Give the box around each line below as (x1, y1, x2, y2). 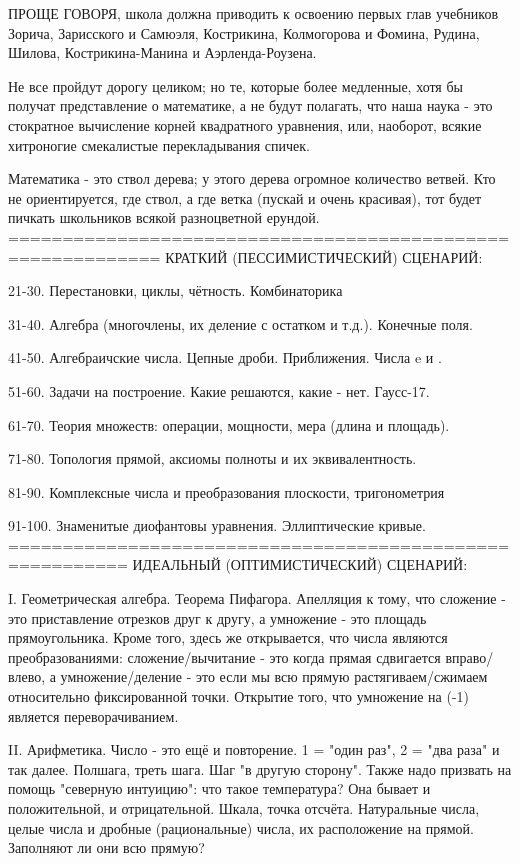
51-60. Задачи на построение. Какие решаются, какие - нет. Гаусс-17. (8, 380, 430, 401)
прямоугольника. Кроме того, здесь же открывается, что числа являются (8, 627, 448, 648)
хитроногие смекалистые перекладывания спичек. (8, 134, 311, 155)
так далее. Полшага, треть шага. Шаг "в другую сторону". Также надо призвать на (8, 758, 512, 779)
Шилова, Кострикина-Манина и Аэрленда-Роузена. (8, 42, 317, 63)
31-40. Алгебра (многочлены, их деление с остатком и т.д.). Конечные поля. (8, 313, 473, 334)
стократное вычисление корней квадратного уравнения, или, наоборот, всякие (8, 114, 482, 135)
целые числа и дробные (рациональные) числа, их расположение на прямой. (8, 817, 474, 838)
